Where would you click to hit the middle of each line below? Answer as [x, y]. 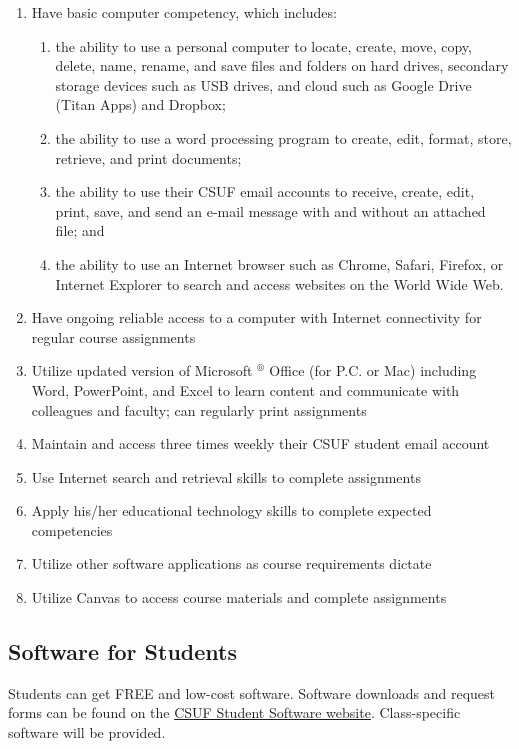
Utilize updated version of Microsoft [142, 370]
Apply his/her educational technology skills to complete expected [231, 510]
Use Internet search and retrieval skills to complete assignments [226, 476]
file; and [80, 230]
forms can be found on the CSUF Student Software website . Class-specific [234, 712]
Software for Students [122, 651]
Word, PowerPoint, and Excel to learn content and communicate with [245, 389]
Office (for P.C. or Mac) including [373, 370]
